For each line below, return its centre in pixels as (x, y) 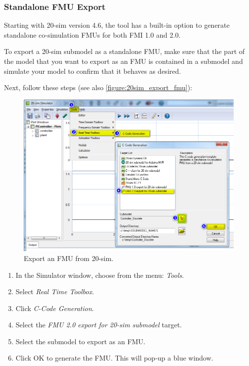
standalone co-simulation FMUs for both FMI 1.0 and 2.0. (92, 34)
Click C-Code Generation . (55, 308)
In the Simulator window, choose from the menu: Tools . (100, 275)
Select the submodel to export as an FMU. (80, 341)
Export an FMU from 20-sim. (69, 258)
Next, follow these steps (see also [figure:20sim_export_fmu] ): (98, 87)
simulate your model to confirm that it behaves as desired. (93, 71)
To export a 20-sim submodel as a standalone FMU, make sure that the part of (124, 51)
